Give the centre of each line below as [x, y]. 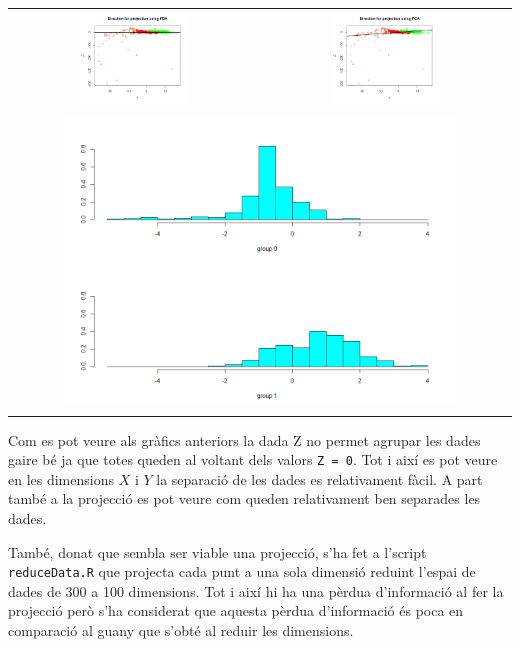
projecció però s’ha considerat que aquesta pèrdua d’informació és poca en [236, 610]
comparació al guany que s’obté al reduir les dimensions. [181, 629]
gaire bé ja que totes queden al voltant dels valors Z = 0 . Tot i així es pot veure [253, 459]
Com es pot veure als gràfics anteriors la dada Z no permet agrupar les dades [244, 439]
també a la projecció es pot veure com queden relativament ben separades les [244, 498]
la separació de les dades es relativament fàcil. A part [319, 478]
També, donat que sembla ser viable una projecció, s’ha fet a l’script [217, 551]
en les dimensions [61, 478]
